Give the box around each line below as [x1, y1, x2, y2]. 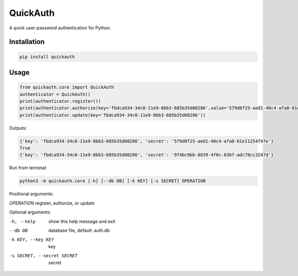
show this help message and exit [48, 218, 115, 224]
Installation [9, 38, 45, 46]
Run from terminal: [9, 165, 47, 171]
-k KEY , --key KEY [9, 237, 54, 243]
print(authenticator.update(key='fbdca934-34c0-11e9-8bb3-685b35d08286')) [19, 112, 206, 118]
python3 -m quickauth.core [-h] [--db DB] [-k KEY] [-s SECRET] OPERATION [19, 178, 206, 184]
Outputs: [9, 125, 27, 131]
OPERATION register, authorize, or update [9, 200, 95, 206]
